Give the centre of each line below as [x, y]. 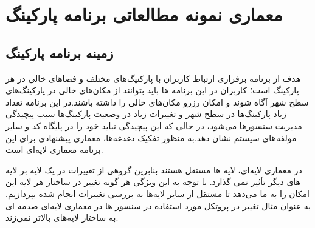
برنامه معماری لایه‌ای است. [54, 149]
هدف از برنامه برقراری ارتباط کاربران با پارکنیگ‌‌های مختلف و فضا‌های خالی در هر [153, 78]
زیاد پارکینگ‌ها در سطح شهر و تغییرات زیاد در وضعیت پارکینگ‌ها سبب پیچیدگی [146, 114]
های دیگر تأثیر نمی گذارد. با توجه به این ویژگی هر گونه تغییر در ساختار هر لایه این [153, 182]
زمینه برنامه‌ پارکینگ [60, 52]
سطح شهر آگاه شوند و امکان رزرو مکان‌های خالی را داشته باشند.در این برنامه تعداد [157, 102]
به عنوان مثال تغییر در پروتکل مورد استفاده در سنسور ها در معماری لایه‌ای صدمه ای [158, 205]
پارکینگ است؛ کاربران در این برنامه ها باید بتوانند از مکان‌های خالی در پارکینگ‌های [152, 90]
